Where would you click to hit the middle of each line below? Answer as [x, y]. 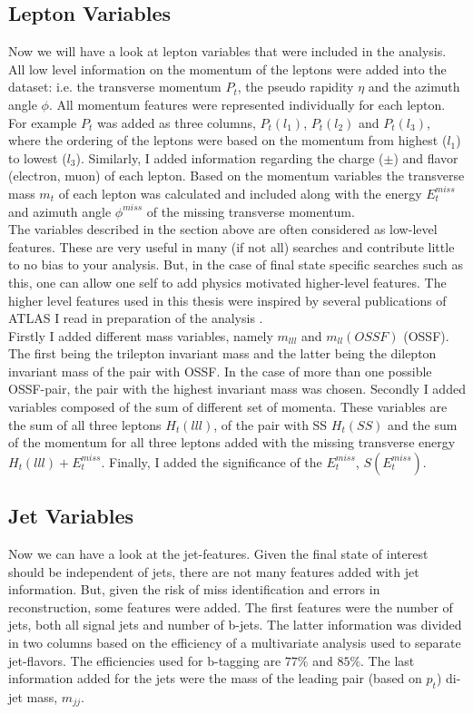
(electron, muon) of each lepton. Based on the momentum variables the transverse [236, 176]
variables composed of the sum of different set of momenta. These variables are [228, 407]
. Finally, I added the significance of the [212, 461]
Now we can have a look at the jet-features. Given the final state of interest [218, 554]
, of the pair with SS [271, 424]
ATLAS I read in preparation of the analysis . [136, 318]
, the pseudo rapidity [296, 87]
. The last [388, 660]
